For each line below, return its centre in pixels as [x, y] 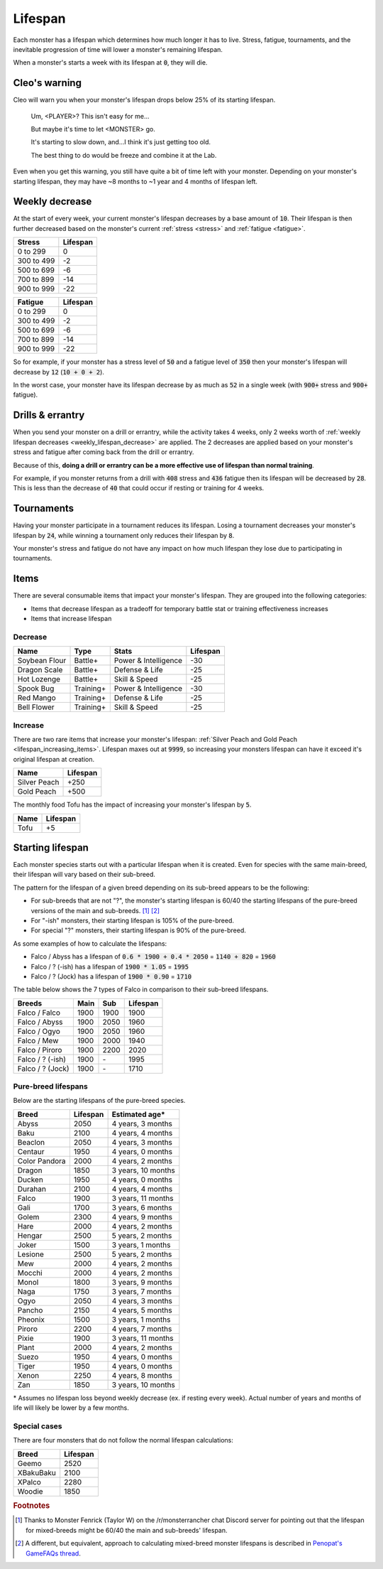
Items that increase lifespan [71, 619]
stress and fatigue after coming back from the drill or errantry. [104, 452]
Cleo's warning [47, 83]
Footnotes [32, 1506]
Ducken [30, 1180]
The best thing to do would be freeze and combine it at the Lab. [124, 155]
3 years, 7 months [142, 1291]
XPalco [29, 1482]
